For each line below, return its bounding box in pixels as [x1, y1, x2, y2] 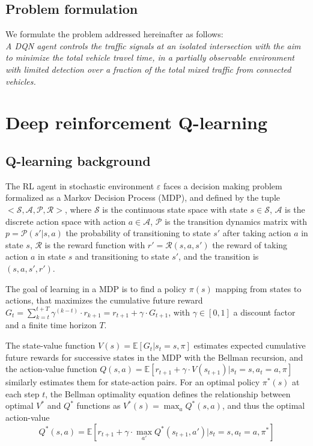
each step [5, 387, 40, 400]
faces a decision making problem [163, 179, 282, 192]
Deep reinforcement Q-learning [5, 110, 268, 135]
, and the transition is [178, 250, 259, 263]
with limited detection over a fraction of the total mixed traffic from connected [5, 63, 291, 75]
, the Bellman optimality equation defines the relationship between [45, 387, 291, 400]
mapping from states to [215, 282, 302, 295]
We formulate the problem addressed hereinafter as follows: [5, 28, 223, 40]
